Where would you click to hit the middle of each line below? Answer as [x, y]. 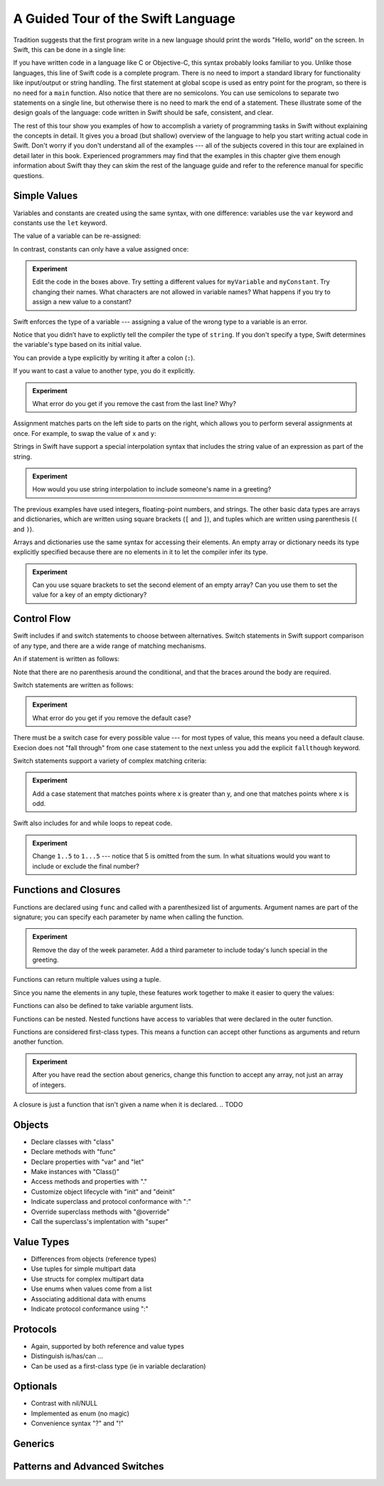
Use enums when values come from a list [91, 1289]
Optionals [35, 1387]
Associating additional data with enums [88, 1299]
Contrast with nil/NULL [64, 1403]
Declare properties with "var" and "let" [87, 1162]
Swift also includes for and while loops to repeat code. [93, 823]
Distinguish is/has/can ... [67, 1356]
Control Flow [42, 619]
